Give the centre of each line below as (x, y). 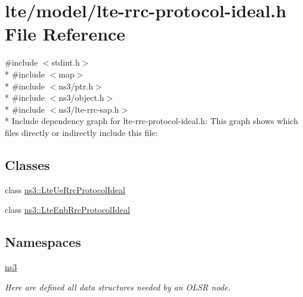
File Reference (65, 34)
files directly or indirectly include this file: (81, 132)
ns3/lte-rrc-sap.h (89, 109)
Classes (27, 164)
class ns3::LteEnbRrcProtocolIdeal (67, 210)
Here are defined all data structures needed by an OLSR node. (118, 287)
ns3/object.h (81, 98)
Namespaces (43, 242)
